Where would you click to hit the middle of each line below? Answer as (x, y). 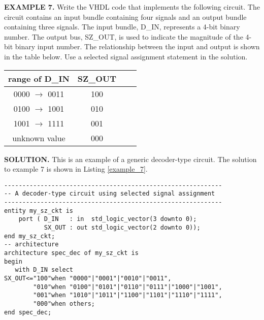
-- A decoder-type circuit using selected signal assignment (110, 194)
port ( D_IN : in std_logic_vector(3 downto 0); (108, 219)
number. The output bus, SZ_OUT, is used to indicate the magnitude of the (124, 36)
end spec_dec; (28, 312)
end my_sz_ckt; (30, 236)
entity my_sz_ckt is (39, 211)
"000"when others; (64, 303)
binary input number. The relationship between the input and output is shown (137, 46)
